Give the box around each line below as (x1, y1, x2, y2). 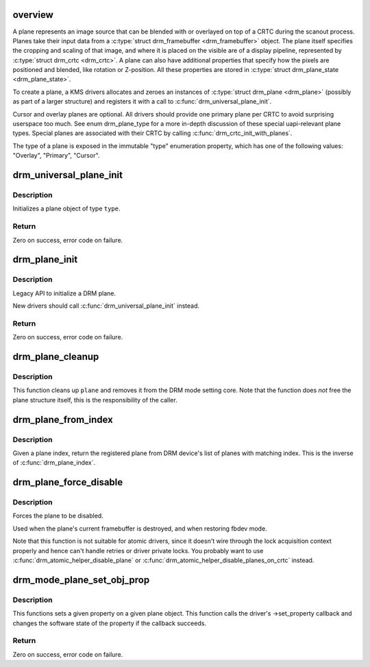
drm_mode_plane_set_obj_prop (12, 574, 150, 585)
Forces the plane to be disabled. (12, 511, 104, 520)
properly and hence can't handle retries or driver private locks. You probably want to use (12, 546, 264, 555)
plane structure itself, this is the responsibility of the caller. (12, 396, 177, 404)
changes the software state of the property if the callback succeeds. (12, 619, 207, 627)
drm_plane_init (12, 254, 78, 265)
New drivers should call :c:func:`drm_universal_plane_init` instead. (12, 302, 200, 310)
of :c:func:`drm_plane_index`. (12, 459, 96, 467)
